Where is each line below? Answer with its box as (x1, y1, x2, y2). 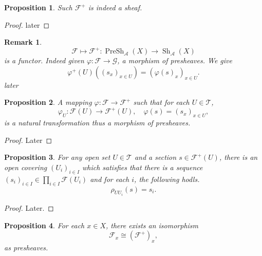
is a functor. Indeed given (4, 55, 84, 66)
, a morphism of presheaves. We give (117, 55, 232, 66)
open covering (4, 161, 47, 172)
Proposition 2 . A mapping (4, 97, 92, 107)
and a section (134, 152, 177, 162)
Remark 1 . (4, 36, 42, 47)
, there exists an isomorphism (105, 220, 199, 230)
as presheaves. (4, 242, 48, 252)
